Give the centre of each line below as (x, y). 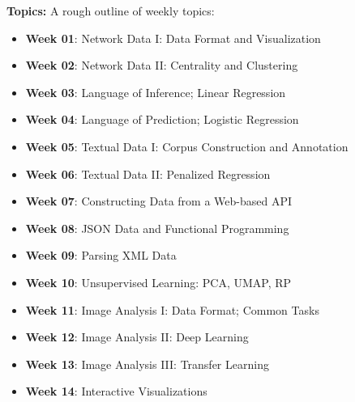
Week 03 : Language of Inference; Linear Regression (156, 92)
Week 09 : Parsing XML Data (101, 255)
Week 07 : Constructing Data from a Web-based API (159, 201)
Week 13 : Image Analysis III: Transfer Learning (147, 364)
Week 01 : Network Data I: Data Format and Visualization (173, 38)
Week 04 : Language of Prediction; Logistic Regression (162, 119)
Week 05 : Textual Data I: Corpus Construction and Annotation (187, 146)
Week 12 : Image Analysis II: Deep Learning (137, 337)
